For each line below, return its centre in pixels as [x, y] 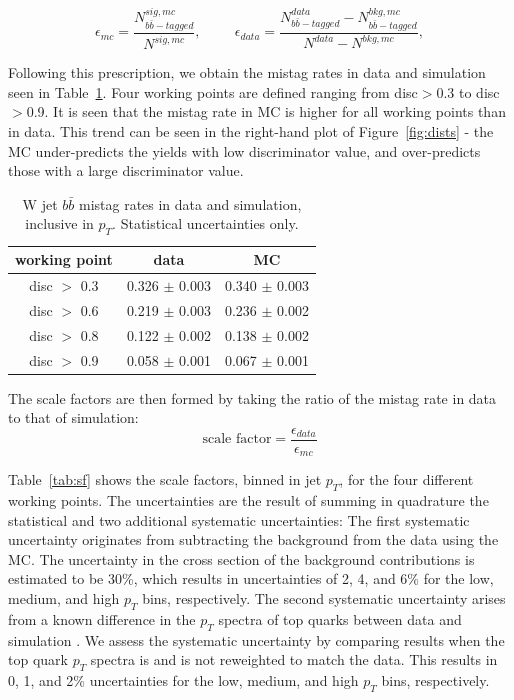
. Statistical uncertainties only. [205, 223]
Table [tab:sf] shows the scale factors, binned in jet [165, 479]
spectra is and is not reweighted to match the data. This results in [294, 659]
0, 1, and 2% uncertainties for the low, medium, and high [183, 680]
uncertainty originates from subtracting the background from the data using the [253, 539]
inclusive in [59, 223]
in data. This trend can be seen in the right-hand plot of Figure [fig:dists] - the [251, 130]
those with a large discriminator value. [126, 170]
